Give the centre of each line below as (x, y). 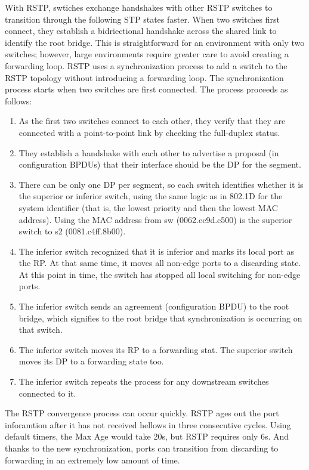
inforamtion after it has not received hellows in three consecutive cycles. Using (148, 424)
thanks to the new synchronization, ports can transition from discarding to (142, 448)
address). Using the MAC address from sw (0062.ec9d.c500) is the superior (155, 219)
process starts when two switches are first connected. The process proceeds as (146, 89)
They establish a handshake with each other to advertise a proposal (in (149, 152)
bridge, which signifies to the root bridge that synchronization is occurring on (160, 318)
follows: (18, 101)
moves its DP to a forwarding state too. (91, 361)
